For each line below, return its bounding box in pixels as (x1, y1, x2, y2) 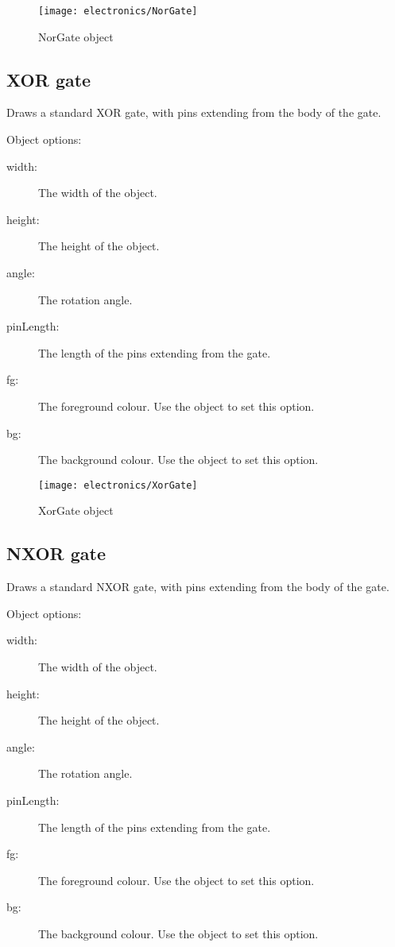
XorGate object (38, 502, 114, 519)
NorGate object (38, 28, 114, 44)
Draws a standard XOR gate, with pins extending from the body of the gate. (6, 104, 381, 121)
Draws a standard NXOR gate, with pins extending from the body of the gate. (6, 578, 389, 595)
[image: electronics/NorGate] (38, 6, 198, 17)
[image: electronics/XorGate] (38, 479, 198, 491)
